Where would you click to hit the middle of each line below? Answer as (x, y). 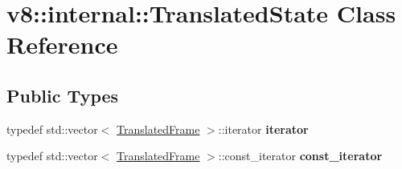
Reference (62, 44)
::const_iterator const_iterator (300, 156)
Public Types (63, 95)
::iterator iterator (263, 129)
